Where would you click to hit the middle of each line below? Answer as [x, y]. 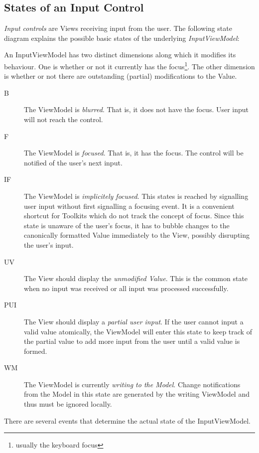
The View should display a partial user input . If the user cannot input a [134, 321]
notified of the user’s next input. [73, 162]
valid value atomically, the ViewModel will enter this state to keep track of [138, 331]
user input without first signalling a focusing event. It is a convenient [129, 206]
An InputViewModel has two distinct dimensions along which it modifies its [120, 55]
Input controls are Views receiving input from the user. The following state [118, 28]
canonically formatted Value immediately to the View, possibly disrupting [137, 235]
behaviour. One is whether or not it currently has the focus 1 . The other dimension [129, 65]
